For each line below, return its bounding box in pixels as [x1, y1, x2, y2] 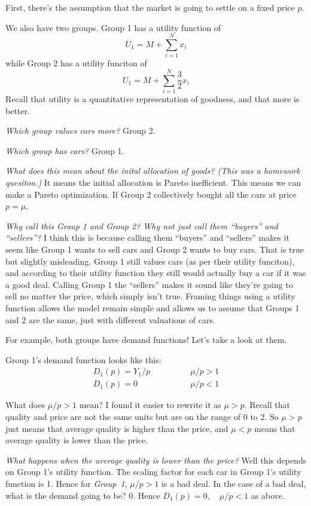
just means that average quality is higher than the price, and [5, 422, 228, 434]
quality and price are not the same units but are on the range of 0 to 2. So [5, 410, 279, 422]
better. [5, 104, 30, 116]
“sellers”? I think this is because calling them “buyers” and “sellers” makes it [5, 231, 289, 244]
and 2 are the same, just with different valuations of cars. [5, 313, 215, 326]
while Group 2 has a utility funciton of [5, 57, 147, 69]
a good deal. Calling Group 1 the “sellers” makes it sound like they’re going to [5, 278, 293, 290]
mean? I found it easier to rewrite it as [79, 398, 221, 411]
